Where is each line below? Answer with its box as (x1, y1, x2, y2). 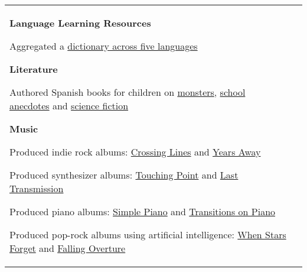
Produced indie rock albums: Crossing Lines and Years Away (9, 145, 261, 158)
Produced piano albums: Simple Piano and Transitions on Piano (9, 205, 276, 218)
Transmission (9, 182, 64, 195)
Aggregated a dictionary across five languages (9, 39, 198, 53)
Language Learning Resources (9, 16, 151, 30)
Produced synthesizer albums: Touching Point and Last (9, 168, 239, 182)
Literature (9, 62, 58, 76)
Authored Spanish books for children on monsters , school (9, 85, 246, 99)
